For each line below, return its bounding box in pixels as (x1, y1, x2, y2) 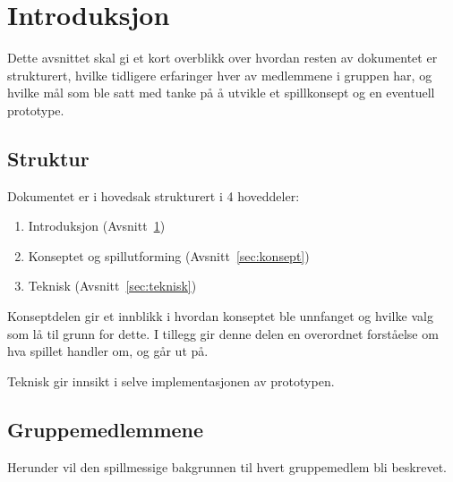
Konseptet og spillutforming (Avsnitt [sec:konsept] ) (28, 246, 310, 265)
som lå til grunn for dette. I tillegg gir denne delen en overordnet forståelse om (7, 324, 439, 342)
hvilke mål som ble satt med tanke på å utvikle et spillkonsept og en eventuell (7, 83, 435, 102)
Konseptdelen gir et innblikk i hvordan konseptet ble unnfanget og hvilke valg (7, 307, 433, 326)
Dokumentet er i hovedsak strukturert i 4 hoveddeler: (7, 186, 300, 205)
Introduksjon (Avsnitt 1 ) (28, 216, 166, 235)
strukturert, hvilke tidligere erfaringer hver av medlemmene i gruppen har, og (7, 65, 432, 84)
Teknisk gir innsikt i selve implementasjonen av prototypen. (7, 371, 335, 390)
